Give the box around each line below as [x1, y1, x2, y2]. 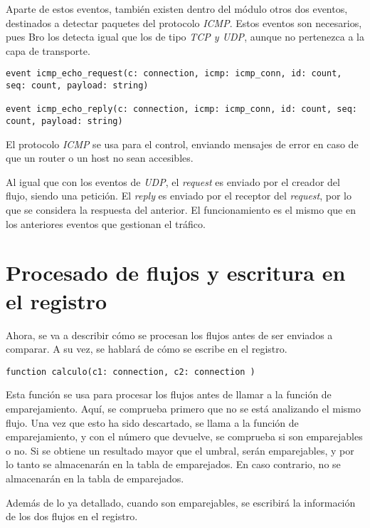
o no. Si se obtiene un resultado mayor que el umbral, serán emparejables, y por [6, 442, 354, 457]
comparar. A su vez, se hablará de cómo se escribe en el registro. [6, 341, 287, 356]
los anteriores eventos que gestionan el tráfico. [6, 216, 206, 231]
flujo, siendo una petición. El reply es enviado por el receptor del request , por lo [6, 188, 351, 203]
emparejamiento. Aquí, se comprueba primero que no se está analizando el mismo [6, 400, 361, 415]
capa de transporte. [6, 43, 90, 58]
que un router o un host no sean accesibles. [6, 150, 194, 165]
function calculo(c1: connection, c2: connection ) [6, 366, 255, 377]
